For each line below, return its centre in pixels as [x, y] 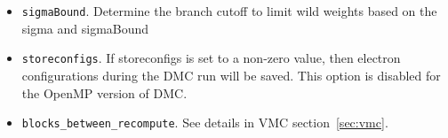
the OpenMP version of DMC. [104, 92]
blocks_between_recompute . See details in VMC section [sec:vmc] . [205, 123]
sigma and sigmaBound [85, 28]
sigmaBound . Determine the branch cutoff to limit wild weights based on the [229, 11]
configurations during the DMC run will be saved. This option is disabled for [231, 75]
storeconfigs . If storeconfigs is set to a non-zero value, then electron [211, 58]
